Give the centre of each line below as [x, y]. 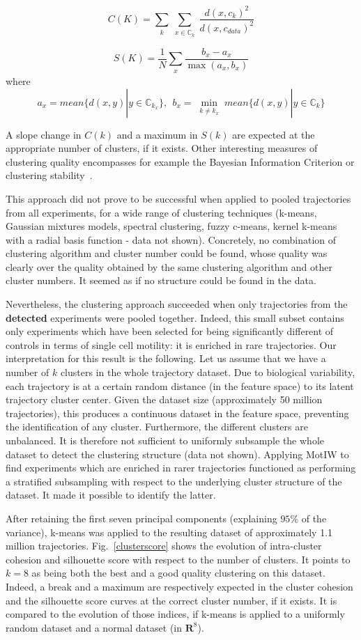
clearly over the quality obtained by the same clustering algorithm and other [169, 266]
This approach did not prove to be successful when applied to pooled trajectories [178, 198]
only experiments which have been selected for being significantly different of [170, 331]
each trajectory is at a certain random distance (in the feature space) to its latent [180, 385]
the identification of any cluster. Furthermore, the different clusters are [157, 427]
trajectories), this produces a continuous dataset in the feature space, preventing [177, 413]
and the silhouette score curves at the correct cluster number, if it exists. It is [171, 600]
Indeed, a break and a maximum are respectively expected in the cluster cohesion [179, 586]
